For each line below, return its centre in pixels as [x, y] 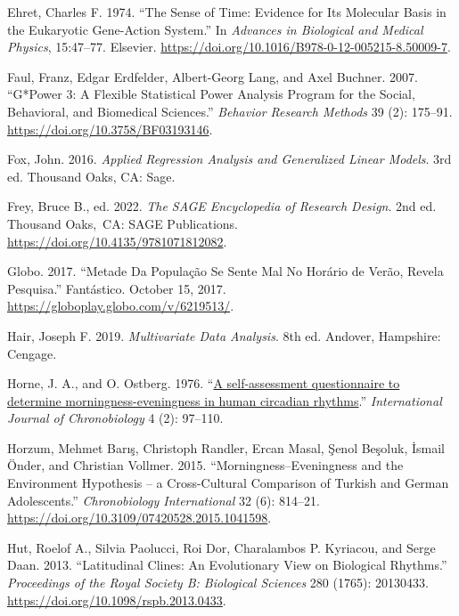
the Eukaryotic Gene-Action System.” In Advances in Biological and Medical [215, 29]
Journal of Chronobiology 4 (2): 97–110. [115, 418]
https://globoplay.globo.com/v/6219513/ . [121, 306]
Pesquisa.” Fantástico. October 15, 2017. [117, 288]
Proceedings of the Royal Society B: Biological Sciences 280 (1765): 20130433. [218, 583]
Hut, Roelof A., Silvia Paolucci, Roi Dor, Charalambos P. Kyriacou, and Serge [221, 547]
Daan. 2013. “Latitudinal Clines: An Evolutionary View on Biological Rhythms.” [227, 565]
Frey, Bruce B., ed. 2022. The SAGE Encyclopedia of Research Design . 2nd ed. [222, 206]
